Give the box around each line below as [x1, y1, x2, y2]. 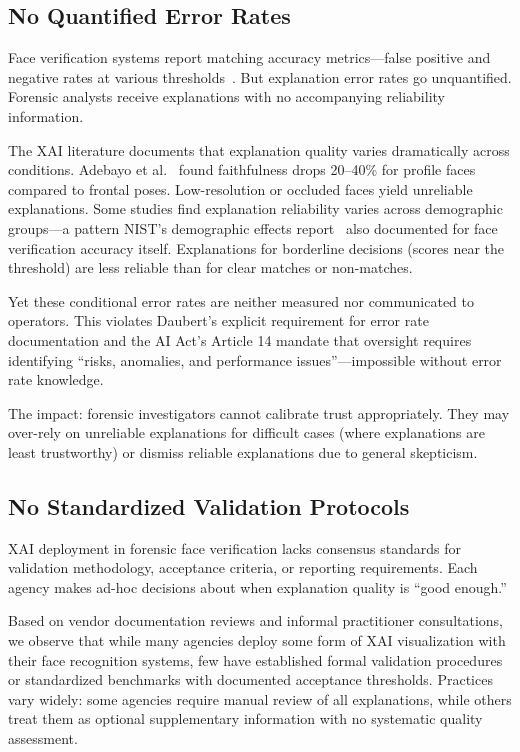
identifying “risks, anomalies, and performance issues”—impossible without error [8, 349, 502, 370]
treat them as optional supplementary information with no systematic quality [8, 708, 483, 729]
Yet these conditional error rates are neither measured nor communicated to [8, 290, 475, 311]
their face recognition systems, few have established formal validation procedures [8, 649, 503, 670]
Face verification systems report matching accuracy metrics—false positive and [8, 47, 491, 68]
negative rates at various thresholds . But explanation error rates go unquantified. [8, 66, 512, 87]
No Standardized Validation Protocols [8, 490, 410, 521]
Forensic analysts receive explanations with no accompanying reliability [8, 86, 445, 107]
